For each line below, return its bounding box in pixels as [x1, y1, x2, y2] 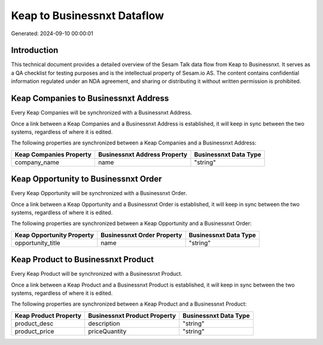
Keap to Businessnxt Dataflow [11, 9, 164, 22]
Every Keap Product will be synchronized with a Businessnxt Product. [11, 270, 182, 278]
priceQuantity [87, 327, 127, 335]
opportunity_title [14, 239, 60, 247]
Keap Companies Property [14, 150, 92, 158]
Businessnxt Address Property [97, 150, 188, 158]
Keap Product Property [14, 311, 82, 319]
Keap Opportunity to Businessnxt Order [11, 174, 162, 184]
